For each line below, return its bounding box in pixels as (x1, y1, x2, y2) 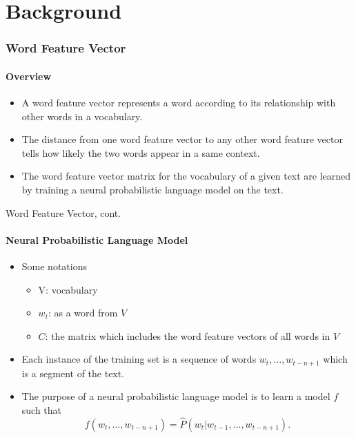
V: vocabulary (38, 282, 98, 296)
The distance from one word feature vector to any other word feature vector (21, 132, 343, 146)
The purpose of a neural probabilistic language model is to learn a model (21, 389, 330, 403)
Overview (6, 68, 52, 83)
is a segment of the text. (21, 365, 125, 380)
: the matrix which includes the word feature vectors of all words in (45, 328, 330, 343)
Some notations (21, 258, 87, 273)
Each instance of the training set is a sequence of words (21, 352, 257, 366)
